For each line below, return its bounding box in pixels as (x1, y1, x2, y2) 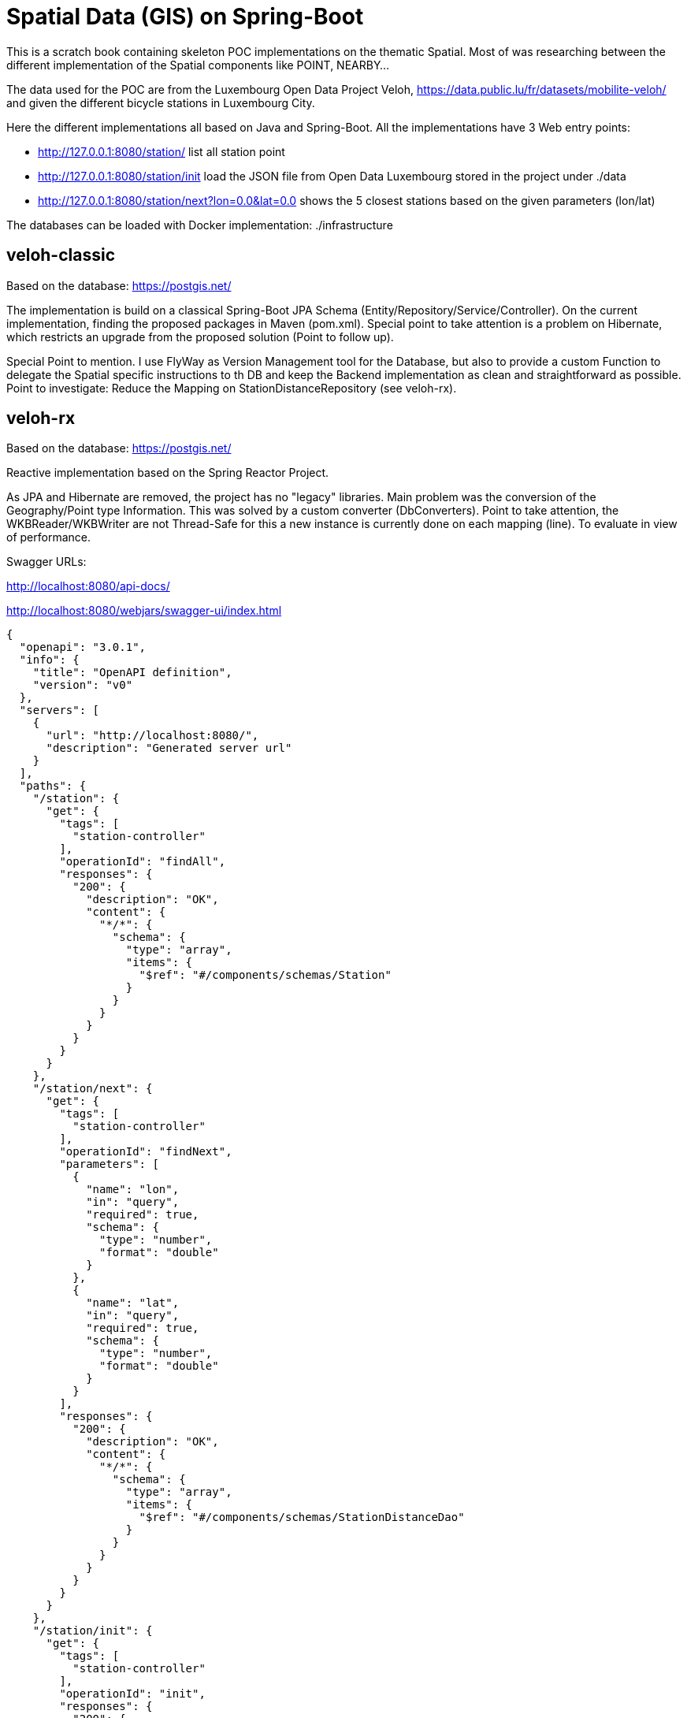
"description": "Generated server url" (46, 742, 292, 755)
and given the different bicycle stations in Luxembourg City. (6, 95, 315, 110)
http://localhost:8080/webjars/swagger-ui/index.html (6, 604, 282, 618)
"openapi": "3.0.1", (19, 641, 147, 654)
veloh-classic (6, 245, 115, 266)
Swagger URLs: (6, 555, 87, 569)
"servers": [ (19, 704, 100, 717)
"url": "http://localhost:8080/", (46, 729, 259, 742)
